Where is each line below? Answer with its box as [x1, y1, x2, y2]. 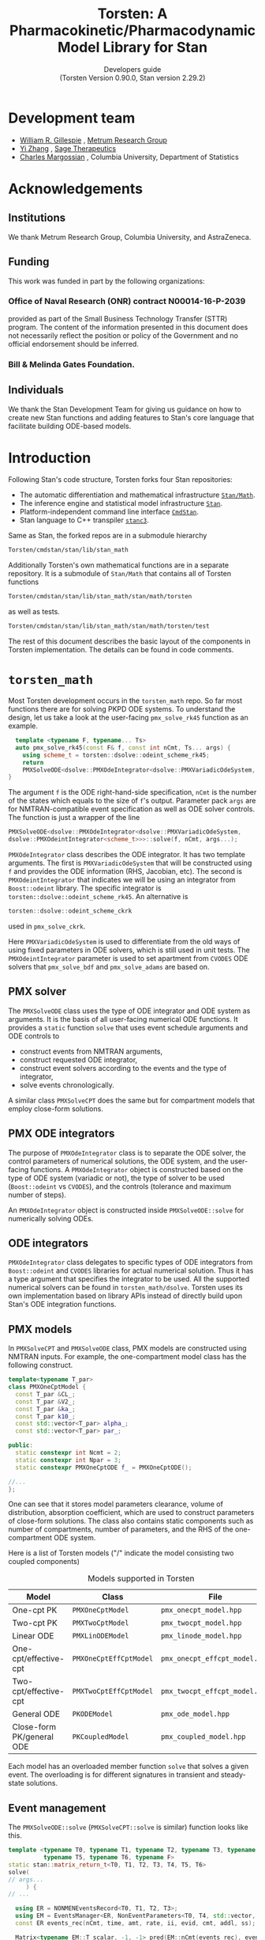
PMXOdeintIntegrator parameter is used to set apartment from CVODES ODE [8, 953, 248, 962]
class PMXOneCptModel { [8, 1383, 87, 1391]
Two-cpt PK [12, 1618, 58, 1629]
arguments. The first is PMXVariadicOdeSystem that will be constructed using [8, 858, 252, 867]
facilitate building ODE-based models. [8, 421, 132, 431]
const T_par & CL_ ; [15, 1390, 77, 1398]
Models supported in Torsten [88, 1573, 195, 1584]
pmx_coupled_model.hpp [160, 1733, 246, 1741]
